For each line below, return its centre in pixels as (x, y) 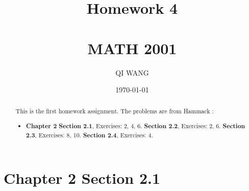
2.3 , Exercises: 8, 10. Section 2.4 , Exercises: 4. (90, 135)
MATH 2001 (132, 48)
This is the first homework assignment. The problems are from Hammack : (115, 111)
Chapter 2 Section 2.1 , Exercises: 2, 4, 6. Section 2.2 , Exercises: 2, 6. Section (136, 126)
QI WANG (132, 72)
